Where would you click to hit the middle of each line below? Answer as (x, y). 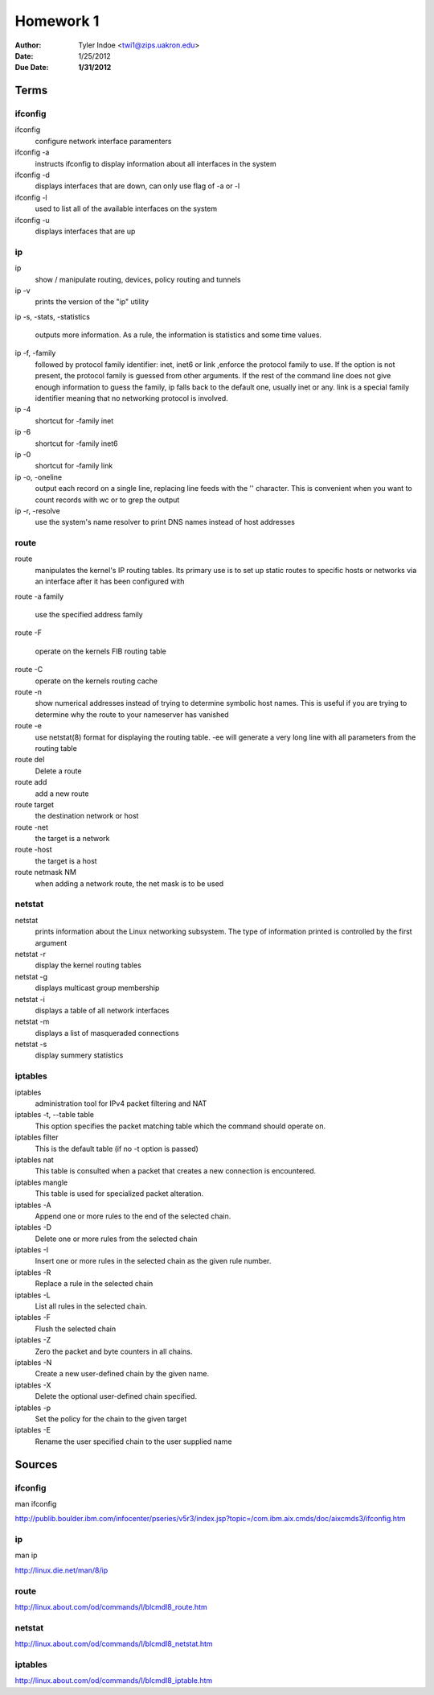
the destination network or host (87, 816)
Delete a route (58, 771)
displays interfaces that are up (85, 231)
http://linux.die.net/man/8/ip (61, 1570)
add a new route (62, 794)
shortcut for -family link (74, 466)
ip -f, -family (35, 353)
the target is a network (72, 839)
